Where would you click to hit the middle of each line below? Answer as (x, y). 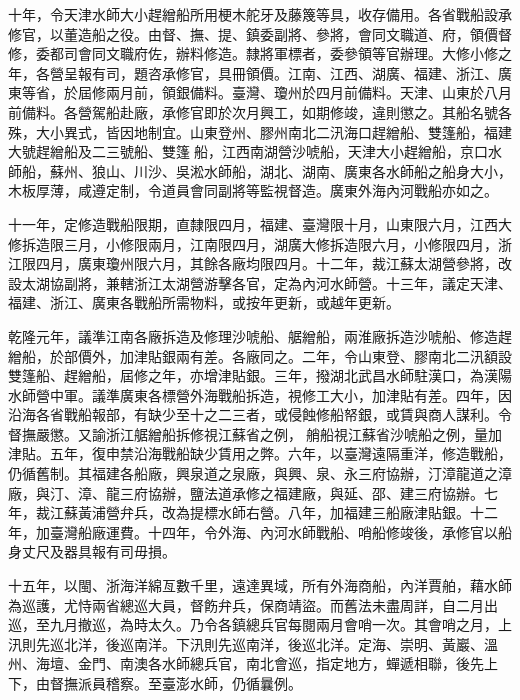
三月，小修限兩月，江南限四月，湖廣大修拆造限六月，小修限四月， (280, 243)
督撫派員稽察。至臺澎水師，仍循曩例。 (175, 683)
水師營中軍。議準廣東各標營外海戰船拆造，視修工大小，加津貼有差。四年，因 (260, 394)
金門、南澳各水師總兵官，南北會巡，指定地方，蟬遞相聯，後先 (280, 663)
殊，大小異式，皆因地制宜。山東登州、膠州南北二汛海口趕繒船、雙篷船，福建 (260, 131)
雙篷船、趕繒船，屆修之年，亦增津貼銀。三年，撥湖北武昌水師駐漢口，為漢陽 (260, 375)
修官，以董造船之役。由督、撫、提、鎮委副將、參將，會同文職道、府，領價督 (260, 33)
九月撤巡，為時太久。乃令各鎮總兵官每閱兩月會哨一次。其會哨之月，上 (280, 624)
